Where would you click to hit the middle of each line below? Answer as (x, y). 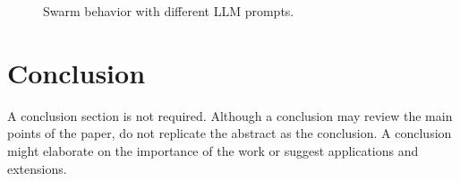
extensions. (37, 168)
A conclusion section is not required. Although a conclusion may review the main (230, 115)
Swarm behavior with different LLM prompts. (169, 11)
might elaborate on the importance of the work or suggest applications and (213, 150)
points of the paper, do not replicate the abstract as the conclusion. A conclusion (230, 133)
